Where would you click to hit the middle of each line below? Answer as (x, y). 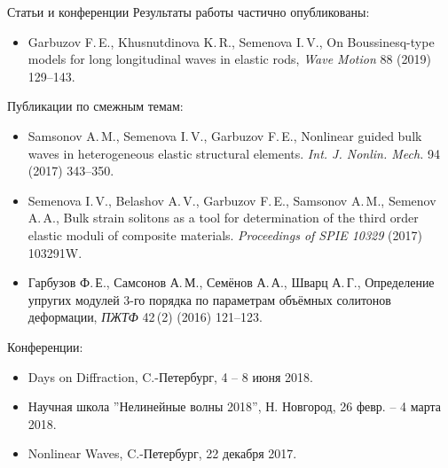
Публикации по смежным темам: (95, 106)
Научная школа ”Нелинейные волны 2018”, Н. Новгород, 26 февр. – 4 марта (235, 406)
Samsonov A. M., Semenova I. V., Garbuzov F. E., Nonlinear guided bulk (225, 135)
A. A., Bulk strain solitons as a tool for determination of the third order (223, 218)
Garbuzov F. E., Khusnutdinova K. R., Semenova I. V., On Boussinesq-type (231, 41)
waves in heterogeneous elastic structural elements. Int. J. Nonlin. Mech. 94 (234, 153)
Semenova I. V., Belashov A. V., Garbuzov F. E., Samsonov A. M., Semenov (232, 200)
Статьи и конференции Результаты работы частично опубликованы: (189, 12)
